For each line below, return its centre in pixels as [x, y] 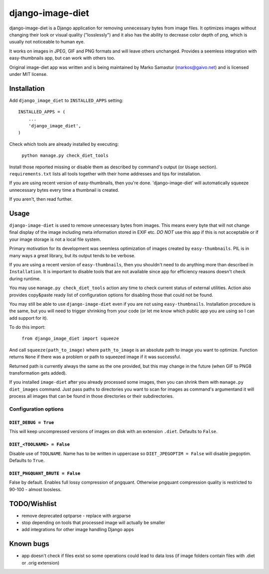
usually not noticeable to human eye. [47, 42]
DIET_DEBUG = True [32, 422]
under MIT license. [28, 74]
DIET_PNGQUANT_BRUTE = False [45, 473]
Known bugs [29, 544]
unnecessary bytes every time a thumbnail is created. [64, 190]
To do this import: [27, 327]
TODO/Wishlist [33, 504]
